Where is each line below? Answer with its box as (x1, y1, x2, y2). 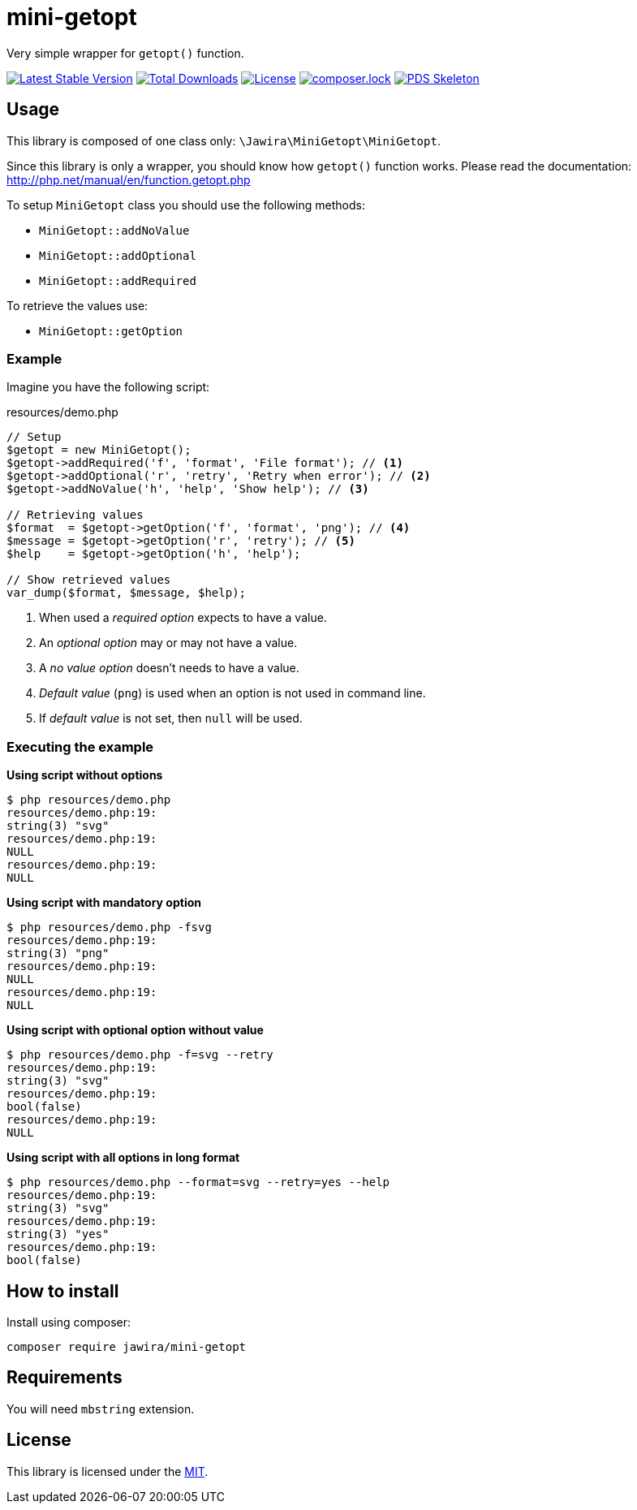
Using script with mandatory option (6, 895, 201, 910)
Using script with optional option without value (6, 1023, 264, 1038)
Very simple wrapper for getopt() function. (6, 45, 244, 60)
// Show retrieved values (6, 573, 171, 587)
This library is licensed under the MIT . (6, 1464, 209, 1478)
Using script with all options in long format (6, 1150, 240, 1165)
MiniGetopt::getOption (39, 324, 183, 338)
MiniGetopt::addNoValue (39, 223, 190, 237)
